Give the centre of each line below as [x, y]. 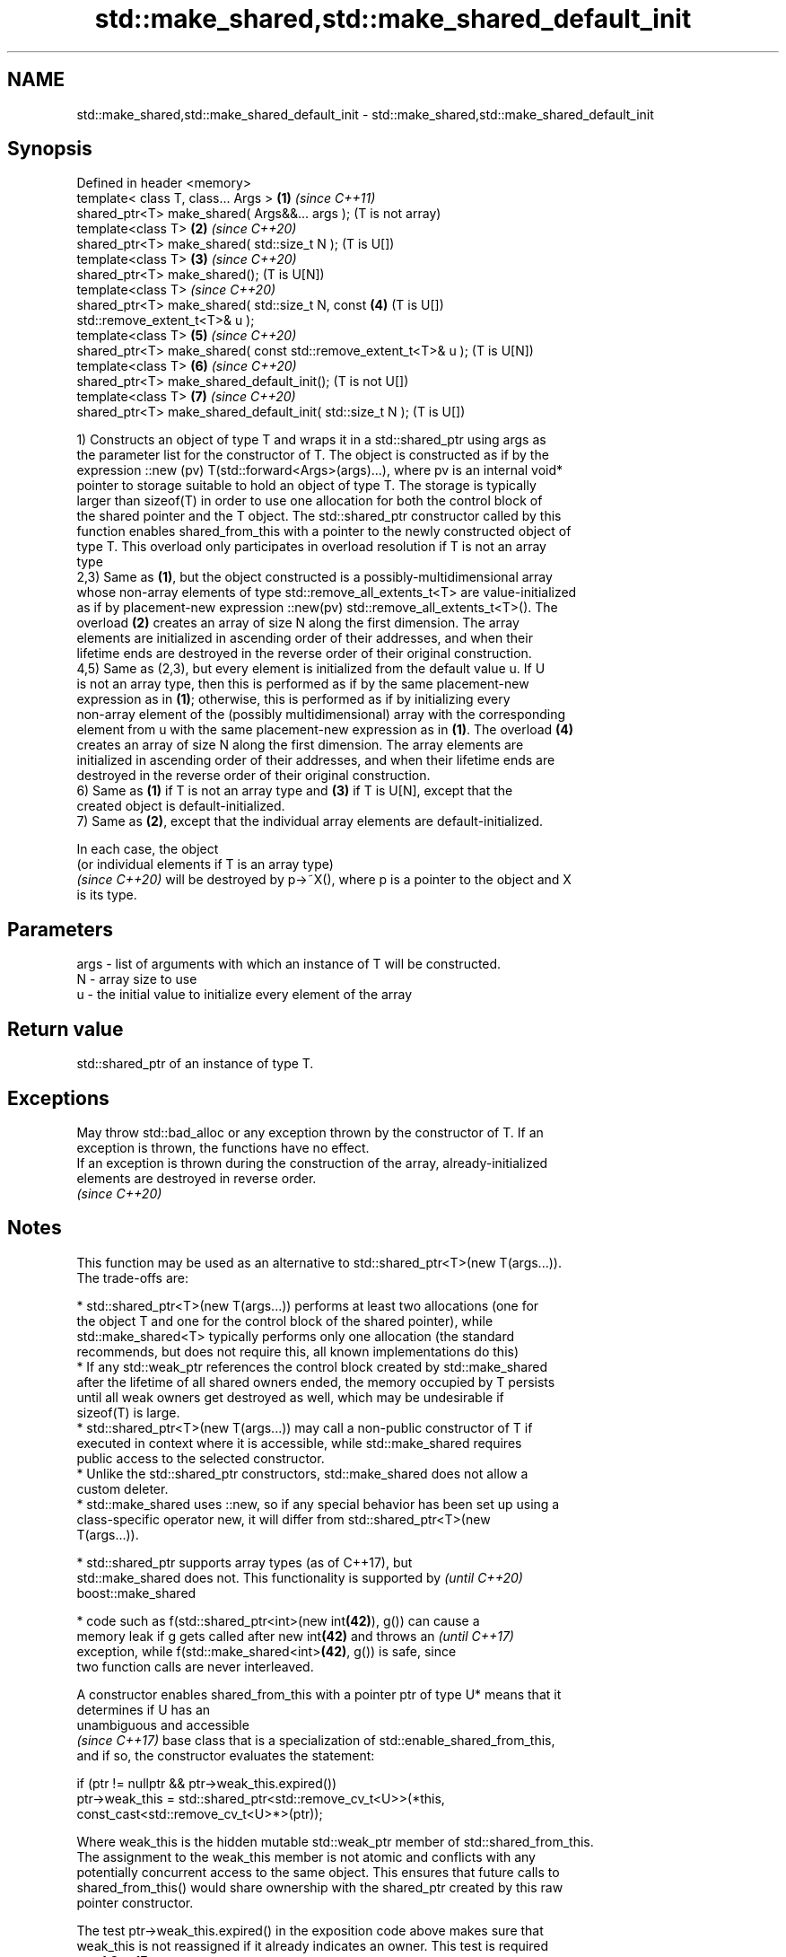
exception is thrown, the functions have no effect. [223, 1147]
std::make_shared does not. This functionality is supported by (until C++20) [300, 1577]
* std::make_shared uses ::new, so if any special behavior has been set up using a [318, 1504]
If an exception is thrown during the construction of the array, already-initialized [312, 1163]
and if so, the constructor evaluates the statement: [226, 1755]
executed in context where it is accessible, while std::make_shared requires [299, 1443]
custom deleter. [122, 1488]
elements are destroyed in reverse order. [196, 1178]
